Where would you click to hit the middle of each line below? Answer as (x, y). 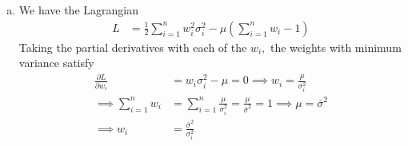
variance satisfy (56, 63)
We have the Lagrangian (78, 10)
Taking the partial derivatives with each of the (133, 47)
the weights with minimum (336, 47)
